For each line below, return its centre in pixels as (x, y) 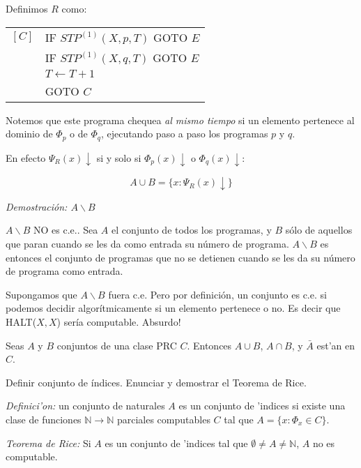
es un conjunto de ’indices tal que (176, 443)
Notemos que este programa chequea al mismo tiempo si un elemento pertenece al (180, 120)
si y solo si (119, 157)
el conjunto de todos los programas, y (192, 230)
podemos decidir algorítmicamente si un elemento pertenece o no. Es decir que (173, 308)
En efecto (26, 157)
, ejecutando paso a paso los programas (184, 134)
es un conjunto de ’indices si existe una (262, 406)
